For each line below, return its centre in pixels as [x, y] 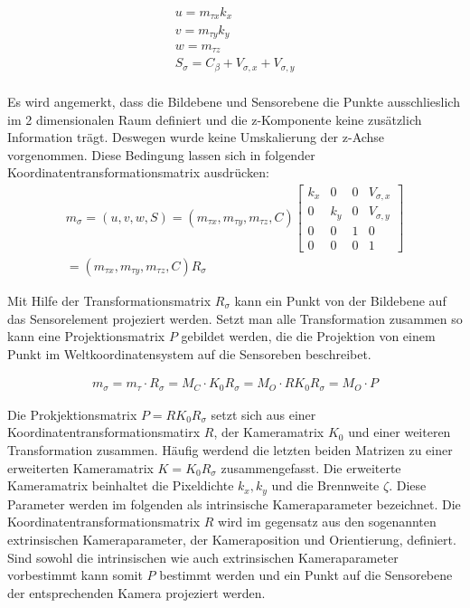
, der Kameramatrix [269, 432]
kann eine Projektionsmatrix [86, 336]
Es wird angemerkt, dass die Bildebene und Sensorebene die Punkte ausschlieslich [234, 101]
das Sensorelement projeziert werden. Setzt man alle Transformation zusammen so [235, 318]
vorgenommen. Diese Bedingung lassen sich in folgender [161, 154]
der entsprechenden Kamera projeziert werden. [136, 592]
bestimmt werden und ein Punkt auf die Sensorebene [306, 575]
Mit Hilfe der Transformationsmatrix [109, 301]
